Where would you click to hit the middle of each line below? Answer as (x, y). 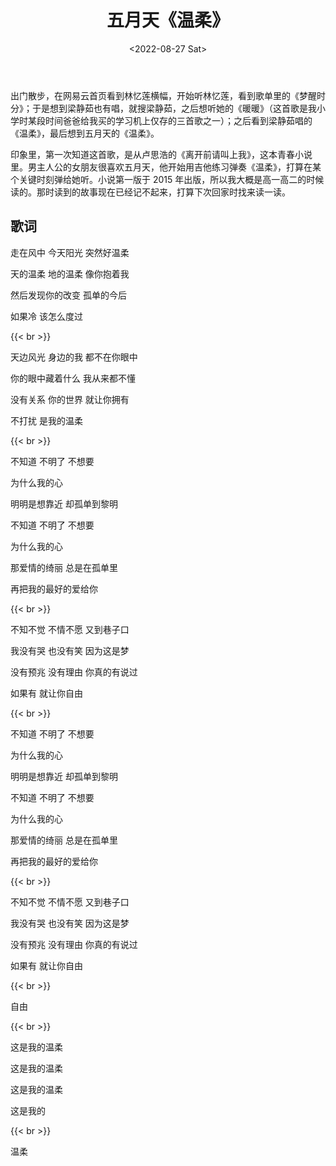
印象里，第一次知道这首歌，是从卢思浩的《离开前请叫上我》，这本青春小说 (161, 154)
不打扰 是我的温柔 (46, 420)
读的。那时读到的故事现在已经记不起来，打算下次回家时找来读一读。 (150, 192)
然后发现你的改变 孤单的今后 (68, 295)
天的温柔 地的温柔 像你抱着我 (70, 273)
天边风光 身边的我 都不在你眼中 (74, 357)
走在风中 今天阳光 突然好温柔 (70, 252)
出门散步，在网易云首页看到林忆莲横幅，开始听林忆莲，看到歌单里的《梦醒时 (168, 95)
